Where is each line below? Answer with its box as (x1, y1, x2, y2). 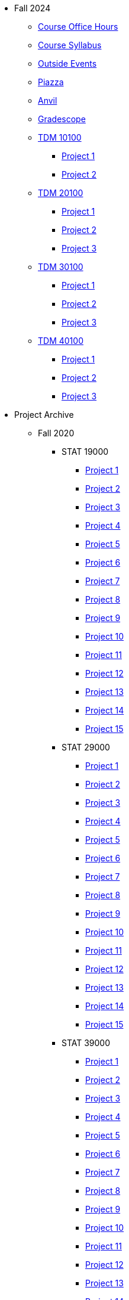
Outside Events (38, 58, 97, 69)
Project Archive (14, 409, 74, 420)
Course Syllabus (38, 40, 102, 50)
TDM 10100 (38, 132, 82, 142)
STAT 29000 (62, 742, 110, 752)
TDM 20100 (38, 188, 83, 198)
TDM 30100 (38, 262, 83, 272)
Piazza (38, 77, 64, 87)
